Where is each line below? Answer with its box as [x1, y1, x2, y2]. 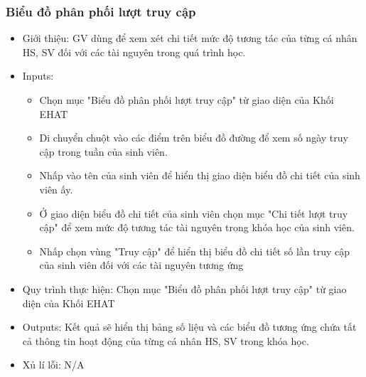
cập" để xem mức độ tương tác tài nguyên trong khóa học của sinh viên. [39, 220, 355, 235]
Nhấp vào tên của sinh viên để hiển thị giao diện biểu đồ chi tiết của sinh [39, 168, 360, 183]
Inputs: [22, 68, 54, 83]
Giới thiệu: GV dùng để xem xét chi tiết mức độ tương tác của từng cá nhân [22, 31, 357, 46]
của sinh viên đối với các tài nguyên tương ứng [39, 257, 244, 272]
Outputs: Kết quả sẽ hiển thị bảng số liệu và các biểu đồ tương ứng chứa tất [22, 319, 357, 334]
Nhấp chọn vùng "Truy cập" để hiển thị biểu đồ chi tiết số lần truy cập [39, 243, 350, 258]
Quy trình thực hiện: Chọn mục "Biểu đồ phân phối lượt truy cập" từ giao [22, 281, 347, 296]
